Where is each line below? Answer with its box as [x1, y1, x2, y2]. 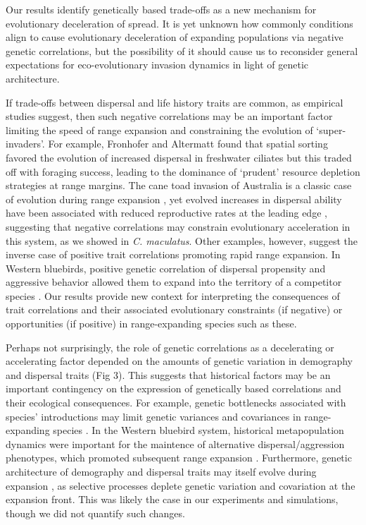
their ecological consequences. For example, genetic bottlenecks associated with [6, 395, 346, 410]
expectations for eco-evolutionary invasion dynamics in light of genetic [6, 57, 309, 72]
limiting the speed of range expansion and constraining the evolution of [6, 122, 313, 137]
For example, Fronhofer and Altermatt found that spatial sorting [48, 136, 328, 151]
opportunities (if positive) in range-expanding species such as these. [6, 316, 297, 331]
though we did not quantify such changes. [6, 505, 185, 520]
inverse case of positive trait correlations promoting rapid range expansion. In [6, 247, 341, 262]
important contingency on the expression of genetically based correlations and [6, 381, 341, 396]
